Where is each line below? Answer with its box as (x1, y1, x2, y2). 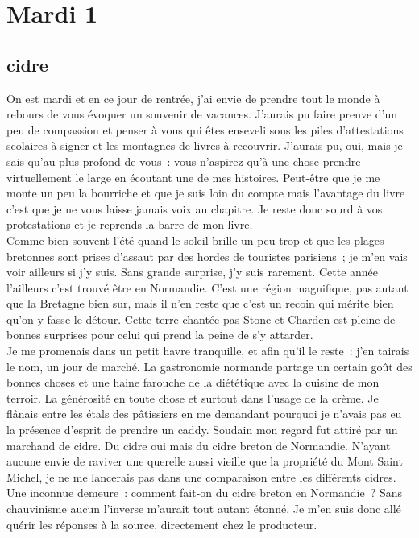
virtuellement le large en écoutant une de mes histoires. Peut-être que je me (6, 168, 380, 185)
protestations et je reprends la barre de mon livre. (6, 216, 253, 233)
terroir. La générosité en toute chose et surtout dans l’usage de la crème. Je (6, 389, 379, 406)
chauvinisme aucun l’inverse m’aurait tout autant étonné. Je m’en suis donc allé (6, 500, 401, 517)
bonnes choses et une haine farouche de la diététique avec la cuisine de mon (6, 374, 380, 391)
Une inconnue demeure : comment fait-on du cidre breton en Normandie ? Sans (6, 484, 403, 501)
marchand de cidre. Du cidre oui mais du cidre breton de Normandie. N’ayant (6, 437, 391, 453)
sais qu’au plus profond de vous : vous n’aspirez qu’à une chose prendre (6, 152, 361, 169)
